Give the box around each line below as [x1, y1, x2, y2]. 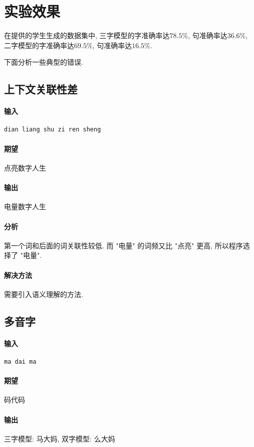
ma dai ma [4, 358, 37, 365]
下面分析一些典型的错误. [4, 57, 83, 67]
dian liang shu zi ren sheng [4, 126, 101, 133]
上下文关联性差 [4, 81, 78, 97]
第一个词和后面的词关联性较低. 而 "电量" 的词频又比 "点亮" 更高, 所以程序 [4, 240, 243, 250]
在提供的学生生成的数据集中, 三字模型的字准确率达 [4, 30, 170, 41]
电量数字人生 [4, 201, 46, 212]
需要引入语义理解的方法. [4, 288, 83, 299]
